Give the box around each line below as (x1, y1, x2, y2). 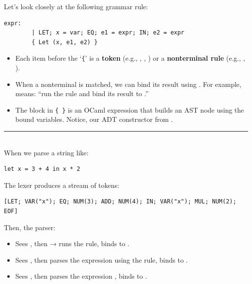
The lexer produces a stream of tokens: (4, 180, 119, 190)
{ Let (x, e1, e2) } (31, 38, 98, 46)
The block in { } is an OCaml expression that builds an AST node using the (15, 104, 244, 115)
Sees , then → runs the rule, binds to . (15, 238, 129, 249)
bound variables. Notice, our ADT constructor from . (15, 114, 173, 124)
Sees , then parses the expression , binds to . (15, 271, 147, 281)
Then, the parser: (4, 222, 55, 232)
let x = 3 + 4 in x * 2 (4, 166, 80, 173)
